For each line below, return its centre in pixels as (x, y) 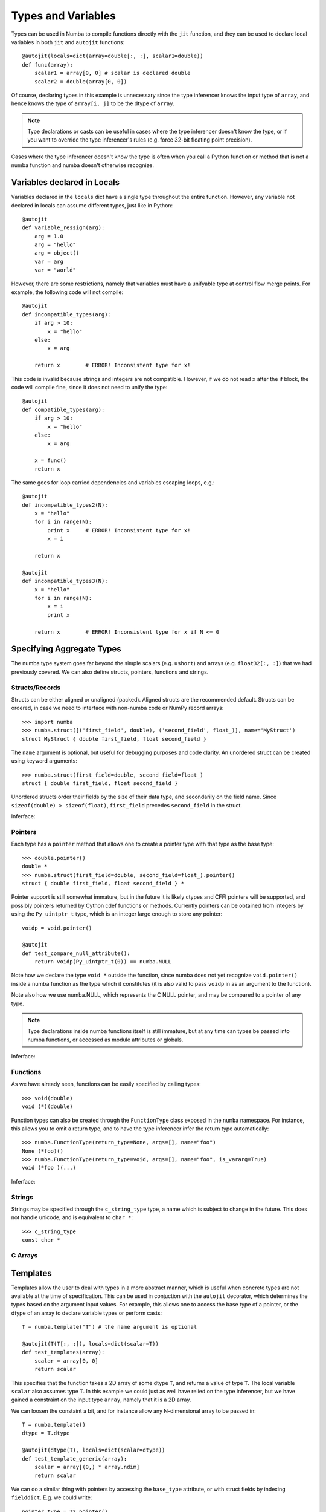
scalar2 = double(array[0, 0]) (81, 81)
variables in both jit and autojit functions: (68, 42)
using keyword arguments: (44, 761)
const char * (41, 1240)
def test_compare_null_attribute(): (76, 953)
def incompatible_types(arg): (67, 314)
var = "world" (55, 270)
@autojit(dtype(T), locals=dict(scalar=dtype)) (94, 1450)
